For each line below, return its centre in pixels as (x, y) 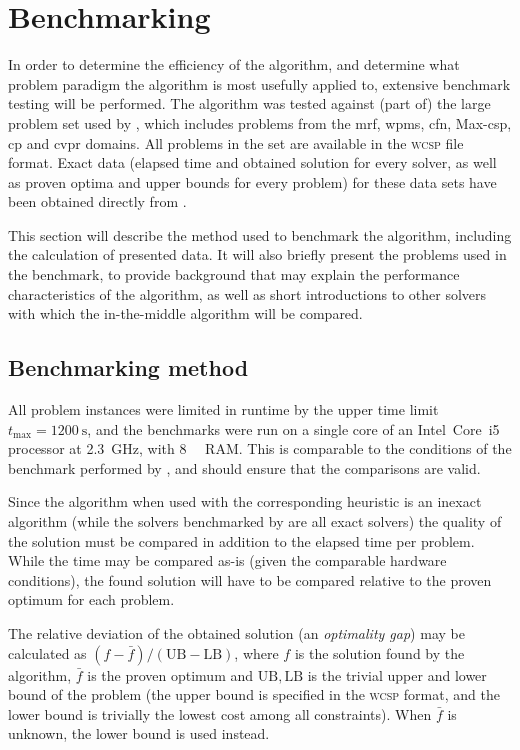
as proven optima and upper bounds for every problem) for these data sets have (252, 181)
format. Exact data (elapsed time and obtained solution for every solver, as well (252, 162)
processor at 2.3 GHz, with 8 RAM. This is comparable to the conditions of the (260, 448)
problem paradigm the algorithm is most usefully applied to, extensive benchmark (259, 83)
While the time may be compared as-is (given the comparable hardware (227, 560)
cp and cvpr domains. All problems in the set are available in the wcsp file (236, 142)
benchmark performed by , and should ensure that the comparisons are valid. (244, 467)
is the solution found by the (379, 652)
